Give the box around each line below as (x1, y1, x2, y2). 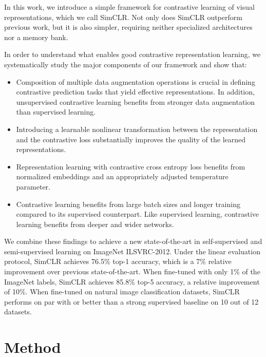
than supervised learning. (16, 106, 96, 117)
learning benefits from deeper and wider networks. (16, 218, 174, 229)
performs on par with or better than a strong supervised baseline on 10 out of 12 (4, 296, 259, 307)
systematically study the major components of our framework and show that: (4, 59, 247, 69)
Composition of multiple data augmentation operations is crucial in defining (16, 76, 255, 87)
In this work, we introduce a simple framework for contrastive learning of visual (4, 2, 255, 12)
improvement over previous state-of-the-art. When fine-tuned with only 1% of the (4, 266, 260, 277)
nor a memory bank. (4, 31, 68, 42)
